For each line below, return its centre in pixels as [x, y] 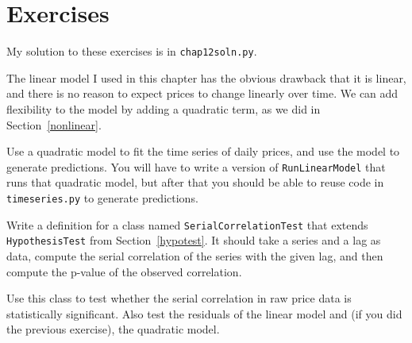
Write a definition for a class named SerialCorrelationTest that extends [187, 224]
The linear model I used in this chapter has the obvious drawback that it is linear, [206, 77]
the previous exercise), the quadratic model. [113, 329]
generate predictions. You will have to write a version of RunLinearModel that [196, 166]
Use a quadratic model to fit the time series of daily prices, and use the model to [203, 151]
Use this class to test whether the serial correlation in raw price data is [179, 298]
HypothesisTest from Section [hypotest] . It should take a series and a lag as [194, 240]
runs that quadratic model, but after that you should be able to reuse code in [195, 182]
